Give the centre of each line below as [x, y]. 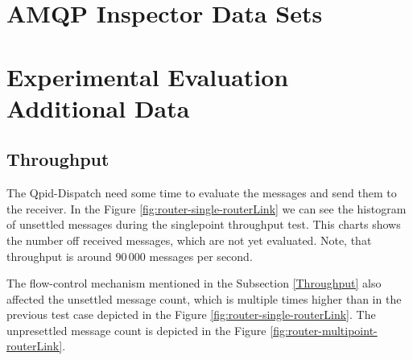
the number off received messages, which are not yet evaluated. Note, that [189, 240]
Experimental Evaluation [148, 76]
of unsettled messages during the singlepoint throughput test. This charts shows [204, 224]
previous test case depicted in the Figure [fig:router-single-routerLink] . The [191, 314]
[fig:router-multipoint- [324, 330]
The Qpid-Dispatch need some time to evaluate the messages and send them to [202, 193]
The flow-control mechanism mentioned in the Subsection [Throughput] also [194, 283]
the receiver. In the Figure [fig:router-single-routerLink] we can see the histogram [206, 208]
